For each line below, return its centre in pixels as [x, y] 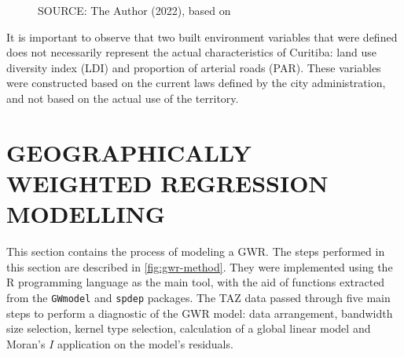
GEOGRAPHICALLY [129, 152]
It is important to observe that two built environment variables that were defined [202, 36]
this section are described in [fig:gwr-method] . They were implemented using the [200, 266]
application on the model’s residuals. [145, 343]
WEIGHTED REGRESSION [167, 182]
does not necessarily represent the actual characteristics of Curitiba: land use [191, 52]
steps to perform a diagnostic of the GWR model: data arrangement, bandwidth [200, 313]
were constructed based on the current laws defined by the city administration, [196, 83]
